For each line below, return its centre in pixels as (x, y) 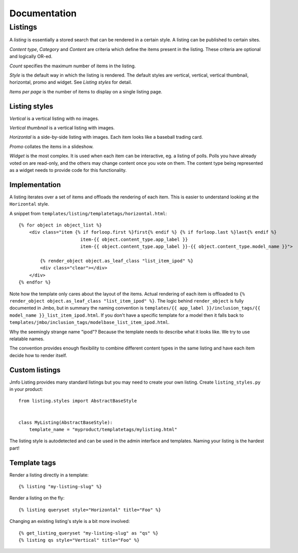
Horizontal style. (29, 204)
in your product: (26, 389)
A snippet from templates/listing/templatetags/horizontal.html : (88, 213)
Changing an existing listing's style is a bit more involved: (70, 521)
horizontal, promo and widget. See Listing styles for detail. (71, 82)
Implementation (35, 184)
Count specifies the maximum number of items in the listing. (73, 66)
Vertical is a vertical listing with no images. (54, 118)
